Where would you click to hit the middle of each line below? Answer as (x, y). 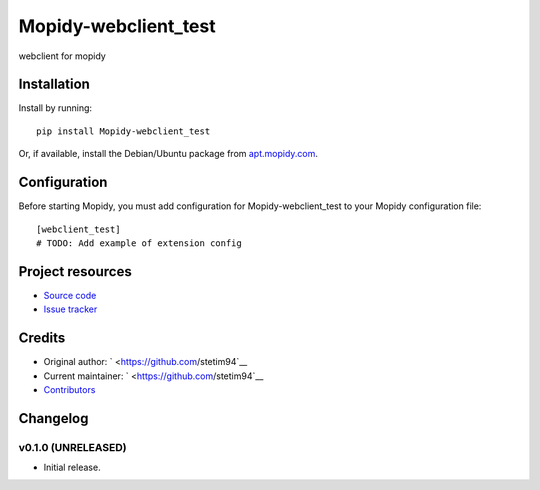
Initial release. (72, 467)
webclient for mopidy (62, 56)
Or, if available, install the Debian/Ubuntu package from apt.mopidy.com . (168, 154)
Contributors (69, 389)
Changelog (53, 418)
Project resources (75, 271)
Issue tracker (70, 309)
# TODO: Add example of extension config (139, 243)
